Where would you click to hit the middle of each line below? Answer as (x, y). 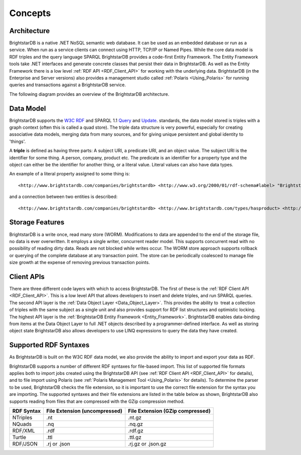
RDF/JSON (25, 443)
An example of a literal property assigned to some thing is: (69, 174)
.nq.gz (135, 424)
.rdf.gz (136, 430)
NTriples (22, 417)
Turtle (19, 437)
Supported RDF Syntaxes (49, 345)
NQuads (22, 424)
